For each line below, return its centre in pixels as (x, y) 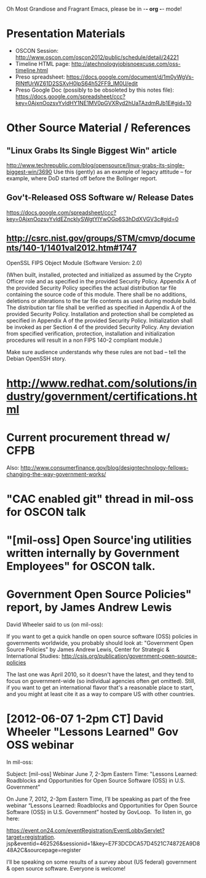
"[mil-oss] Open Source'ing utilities (99, 540)
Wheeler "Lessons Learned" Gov (93, 732)
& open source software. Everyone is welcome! (66, 868)
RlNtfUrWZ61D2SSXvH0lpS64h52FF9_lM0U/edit (77, 83)
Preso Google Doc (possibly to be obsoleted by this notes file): (94, 90)
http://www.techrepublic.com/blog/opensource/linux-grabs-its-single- (96, 165)
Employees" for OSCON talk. (81, 567)
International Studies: (33, 656)
